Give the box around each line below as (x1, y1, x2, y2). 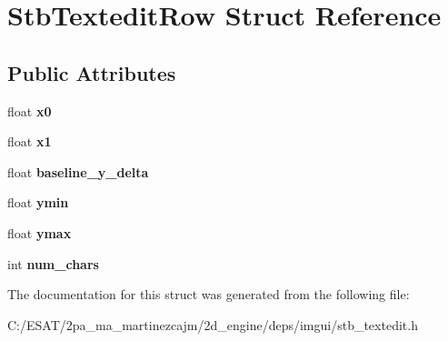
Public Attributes (7, 58, 176, 86)
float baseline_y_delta (7, 162, 149, 181)
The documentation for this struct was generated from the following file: (7, 285, 410, 304)
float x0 (7, 101, 52, 120)
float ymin (7, 193, 69, 212)
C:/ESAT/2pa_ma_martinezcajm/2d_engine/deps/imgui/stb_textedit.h (7, 315, 418, 334)
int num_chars (7, 254, 99, 273)
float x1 (7, 132, 52, 151)
